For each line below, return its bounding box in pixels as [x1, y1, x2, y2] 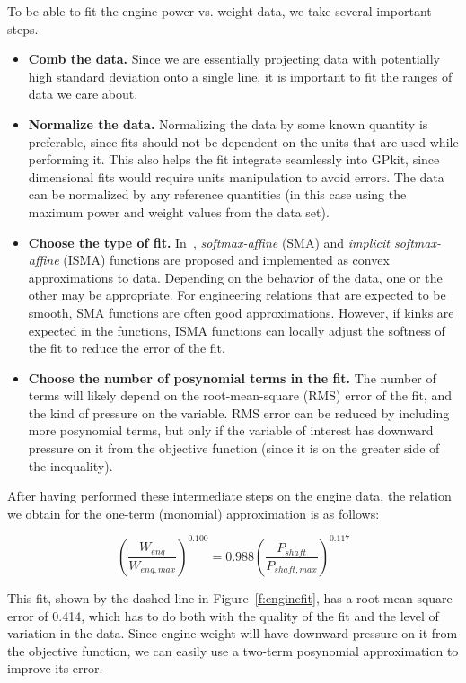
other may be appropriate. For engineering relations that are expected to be [28, 285, 446, 304]
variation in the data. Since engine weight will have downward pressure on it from [7, 624, 458, 643]
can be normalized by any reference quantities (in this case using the [28, 185, 407, 204]
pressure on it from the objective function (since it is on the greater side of [28, 439, 440, 458]
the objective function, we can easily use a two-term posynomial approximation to [7, 641, 459, 660]
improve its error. [7, 659, 103, 678]
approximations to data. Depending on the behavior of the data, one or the [28, 267, 443, 286]
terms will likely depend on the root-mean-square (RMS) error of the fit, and [28, 386, 452, 405]
